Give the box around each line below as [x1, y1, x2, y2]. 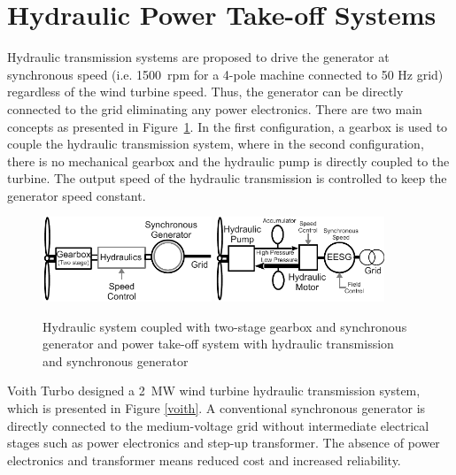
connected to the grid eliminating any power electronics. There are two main [7, 99, 422, 118]
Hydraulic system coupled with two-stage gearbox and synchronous [43, 317, 407, 335]
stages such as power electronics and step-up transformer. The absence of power [7, 433, 440, 452]
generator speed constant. [7, 186, 146, 204]
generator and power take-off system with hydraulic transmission [43, 334, 394, 353]
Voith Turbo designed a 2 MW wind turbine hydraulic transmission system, [7, 381, 421, 400]
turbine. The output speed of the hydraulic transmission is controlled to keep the [7, 169, 447, 188]
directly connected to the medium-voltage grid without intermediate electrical [7, 416, 429, 434]
